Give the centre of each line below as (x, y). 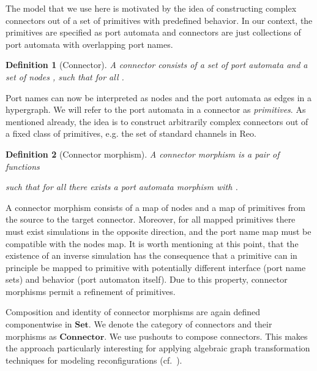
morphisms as (31, 336)
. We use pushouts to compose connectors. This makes (206, 336)
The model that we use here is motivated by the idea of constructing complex (151, 8)
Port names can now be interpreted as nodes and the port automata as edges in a (159, 97)
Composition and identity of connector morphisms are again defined (133, 312)
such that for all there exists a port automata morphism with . (122, 187)
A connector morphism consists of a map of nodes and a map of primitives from (155, 207)
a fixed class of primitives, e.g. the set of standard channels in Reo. (131, 133)
